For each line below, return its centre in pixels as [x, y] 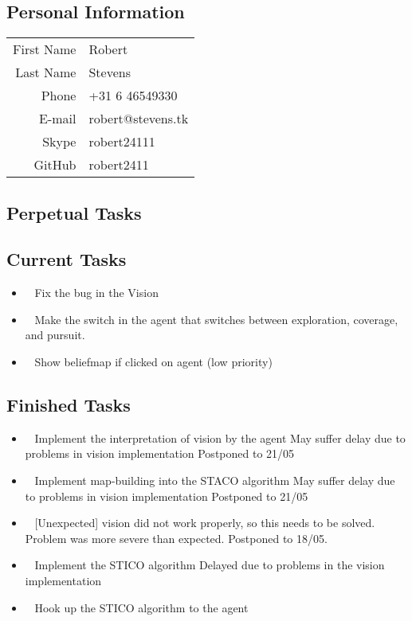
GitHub [55, 165]
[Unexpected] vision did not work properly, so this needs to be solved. [205, 523]
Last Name [46, 72]
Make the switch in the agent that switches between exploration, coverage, [216, 319]
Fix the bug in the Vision [96, 293]
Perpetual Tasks [74, 212]
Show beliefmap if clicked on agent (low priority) [153, 361]
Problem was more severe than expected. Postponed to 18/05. [176, 538]
